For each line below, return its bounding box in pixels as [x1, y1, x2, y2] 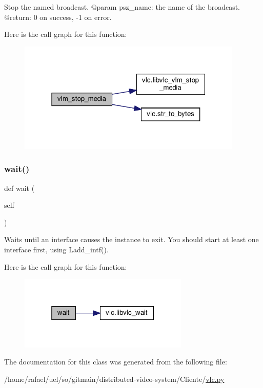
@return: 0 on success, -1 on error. [4, 11, 112, 22]
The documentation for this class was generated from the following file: [4, 356, 227, 367]
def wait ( [4, 182, 35, 193]
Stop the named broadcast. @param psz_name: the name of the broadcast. [4, 2, 240, 12]
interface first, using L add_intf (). [4, 244, 109, 255]
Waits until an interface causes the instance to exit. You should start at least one [4, 234, 259, 245]
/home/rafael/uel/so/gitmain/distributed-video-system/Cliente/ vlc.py [4, 373, 225, 384]
